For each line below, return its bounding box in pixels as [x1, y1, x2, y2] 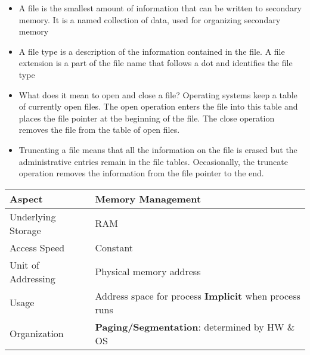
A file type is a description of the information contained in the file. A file [18, 45, 285, 57]
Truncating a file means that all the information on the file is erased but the [18, 143, 297, 155]
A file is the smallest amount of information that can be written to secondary [18, 2, 302, 14]
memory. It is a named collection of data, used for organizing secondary [18, 13, 281, 26]
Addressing [10, 271, 55, 285]
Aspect [10, 191, 43, 205]
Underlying [10, 209, 56, 223]
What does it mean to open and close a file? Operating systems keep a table [18, 88, 297, 101]
